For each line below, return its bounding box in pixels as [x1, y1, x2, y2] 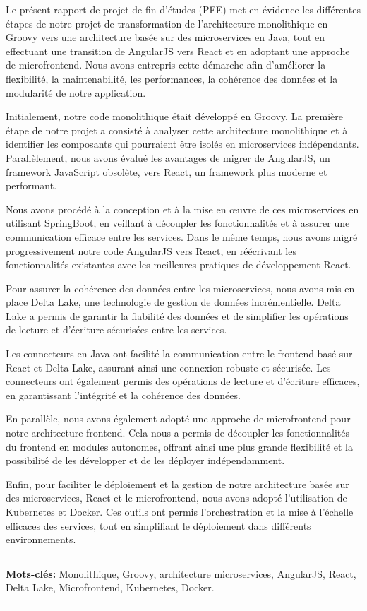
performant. [6, 178, 57, 193]
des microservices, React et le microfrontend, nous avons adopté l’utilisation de [6, 490, 347, 505]
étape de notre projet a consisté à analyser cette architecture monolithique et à [6, 122, 348, 137]
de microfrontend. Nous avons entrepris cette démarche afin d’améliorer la [6, 57, 326, 72]
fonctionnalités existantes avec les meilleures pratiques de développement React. [6, 257, 351, 272]
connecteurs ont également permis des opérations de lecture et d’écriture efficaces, [6, 374, 360, 388]
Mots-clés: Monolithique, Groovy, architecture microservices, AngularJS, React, [6, 566, 356, 581]
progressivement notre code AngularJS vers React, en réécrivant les [6, 243, 296, 258]
